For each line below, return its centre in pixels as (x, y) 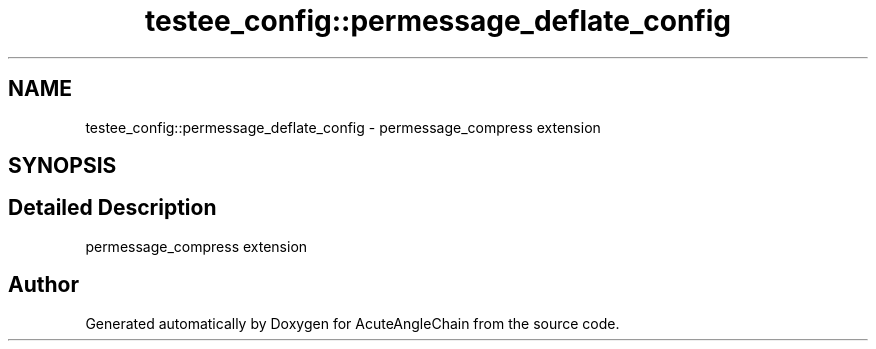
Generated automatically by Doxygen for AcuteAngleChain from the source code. (352, 323)
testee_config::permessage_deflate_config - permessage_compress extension (343, 127)
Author (43, 285)
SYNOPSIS (62, 166)
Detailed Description (112, 208)
